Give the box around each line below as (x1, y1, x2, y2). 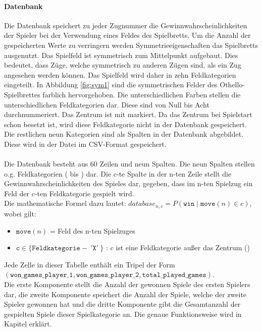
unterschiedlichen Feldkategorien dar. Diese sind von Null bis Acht (4, 99, 209, 109)
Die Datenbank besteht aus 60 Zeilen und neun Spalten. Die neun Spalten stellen (4, 158, 255, 169)
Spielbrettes (4, 89, 40, 99)
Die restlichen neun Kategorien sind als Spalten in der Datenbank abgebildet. (4, 129, 244, 139)
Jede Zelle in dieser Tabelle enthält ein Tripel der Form (4, 259, 175, 269)
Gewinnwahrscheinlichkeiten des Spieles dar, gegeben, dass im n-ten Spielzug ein (4, 178, 253, 189)
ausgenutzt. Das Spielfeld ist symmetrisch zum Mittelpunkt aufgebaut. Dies (4, 49, 238, 60)
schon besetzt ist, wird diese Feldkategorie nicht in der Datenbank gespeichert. (4, 119, 247, 129)
